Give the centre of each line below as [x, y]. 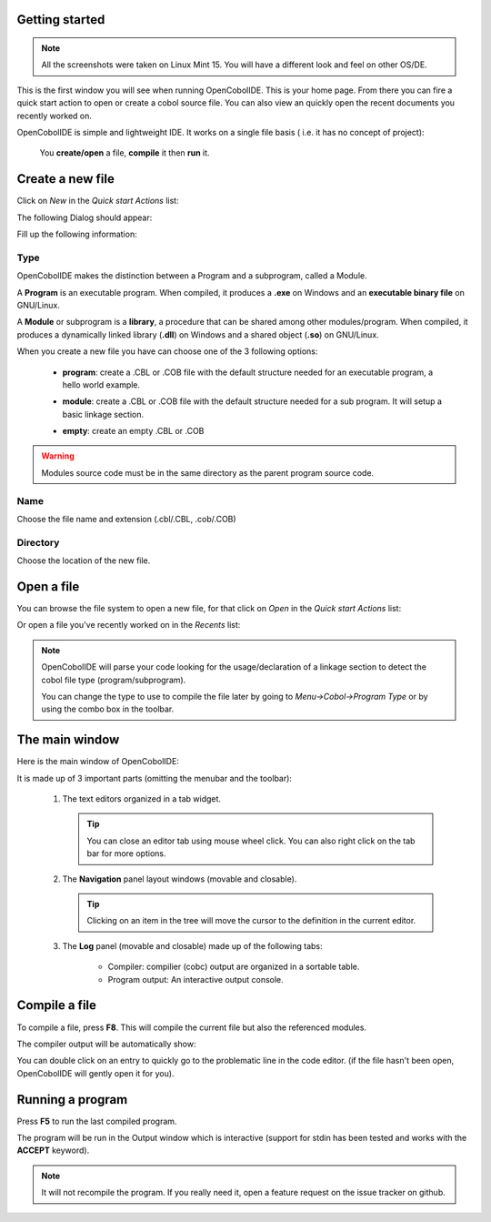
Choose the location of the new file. [84, 561]
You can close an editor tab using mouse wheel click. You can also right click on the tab [251, 841]
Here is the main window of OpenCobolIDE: [98, 762]
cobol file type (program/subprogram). [114, 680]
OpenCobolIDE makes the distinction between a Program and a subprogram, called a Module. [192, 276]
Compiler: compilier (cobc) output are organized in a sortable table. [234, 967]
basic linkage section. [103, 414]
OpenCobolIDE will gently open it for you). [95, 1073]
